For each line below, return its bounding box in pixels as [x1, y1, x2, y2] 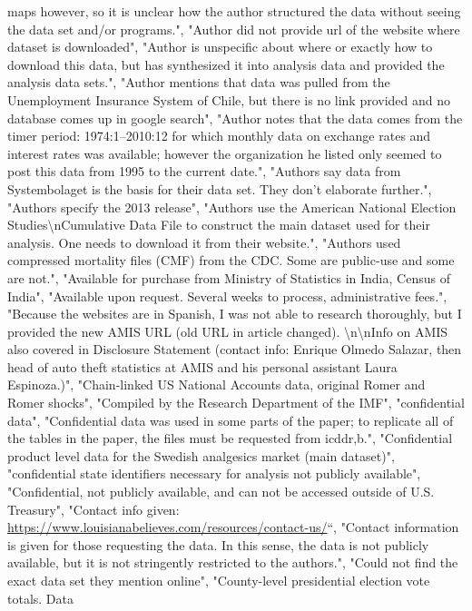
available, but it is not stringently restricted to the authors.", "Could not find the [7, 553, 458, 572]
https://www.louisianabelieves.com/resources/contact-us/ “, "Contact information [7, 517, 459, 537]
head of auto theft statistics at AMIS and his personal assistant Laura [7, 357, 398, 376]
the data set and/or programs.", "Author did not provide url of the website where [7, 19, 460, 38]
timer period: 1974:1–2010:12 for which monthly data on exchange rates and [7, 126, 431, 145]
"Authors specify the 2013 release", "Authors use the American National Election [7, 197, 457, 216]
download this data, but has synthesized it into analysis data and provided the [7, 54, 445, 74]
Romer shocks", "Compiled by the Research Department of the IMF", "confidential [7, 393, 465, 412]
